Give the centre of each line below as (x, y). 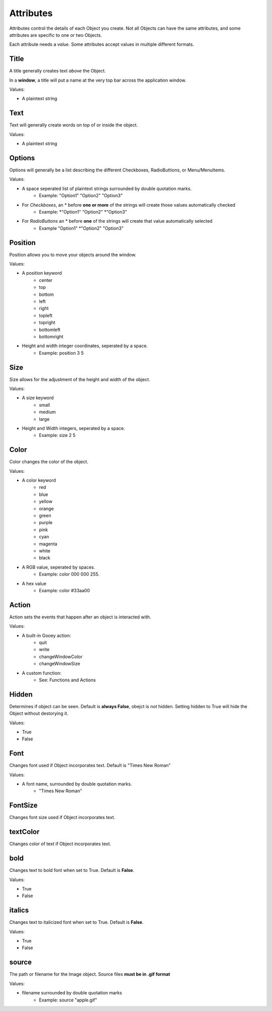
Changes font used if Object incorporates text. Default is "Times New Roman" (90, 766)
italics (19, 910)
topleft (46, 315)
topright (47, 323)
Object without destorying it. (39, 714)
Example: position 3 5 (61, 353)
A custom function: (42, 673)
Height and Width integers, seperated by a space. (74, 428)
